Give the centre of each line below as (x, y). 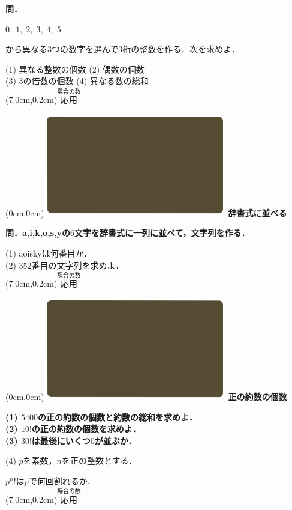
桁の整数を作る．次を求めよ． (181, 49)
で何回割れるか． (62, 481)
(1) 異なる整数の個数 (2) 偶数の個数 (75, 69)
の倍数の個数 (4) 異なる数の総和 (86, 81)
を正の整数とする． (100, 460)
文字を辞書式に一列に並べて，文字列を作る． (162, 233)
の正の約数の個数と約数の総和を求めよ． (117, 417)
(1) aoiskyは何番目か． (49, 253)
